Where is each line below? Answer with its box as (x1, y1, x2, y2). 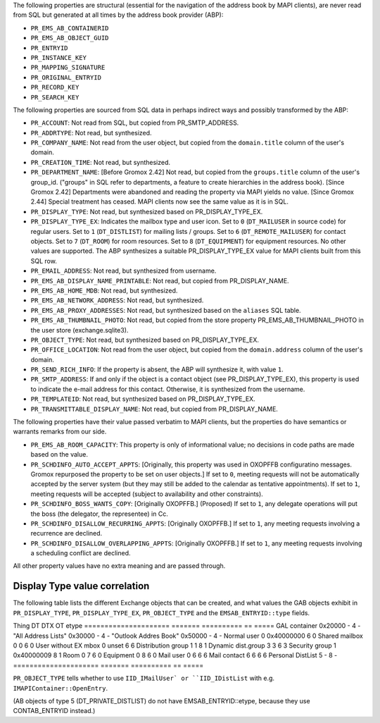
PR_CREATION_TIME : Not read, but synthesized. (30, 158, 171, 166)
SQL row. (30, 257, 58, 265)
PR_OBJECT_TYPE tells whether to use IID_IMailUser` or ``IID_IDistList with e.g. (13, 674, 274, 683)
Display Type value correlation (13, 580, 150, 592)
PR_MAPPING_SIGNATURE (30, 63, 106, 72)
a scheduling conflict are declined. (30, 549, 131, 557)
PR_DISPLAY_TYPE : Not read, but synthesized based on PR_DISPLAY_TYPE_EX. (30, 207, 263, 216)
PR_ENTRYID (30, 44, 68, 52)
